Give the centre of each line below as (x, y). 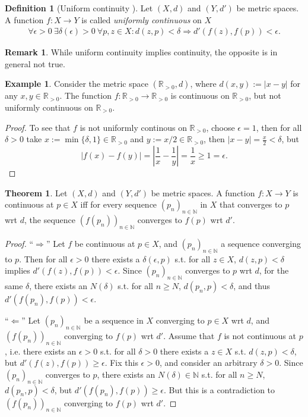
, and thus (252, 285)
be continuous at (105, 243)
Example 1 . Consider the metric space (77, 84)
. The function (85, 95)
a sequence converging (261, 243)
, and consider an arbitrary (208, 363)
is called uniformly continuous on (142, 19)
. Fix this (121, 363)
